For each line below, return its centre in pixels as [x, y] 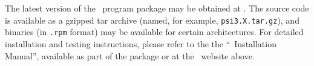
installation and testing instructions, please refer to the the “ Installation [141, 43]
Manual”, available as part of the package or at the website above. [130, 55]
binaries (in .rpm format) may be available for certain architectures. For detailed [154, 32]
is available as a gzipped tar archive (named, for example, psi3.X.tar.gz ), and [152, 20]
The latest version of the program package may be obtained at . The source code [157, 8]
